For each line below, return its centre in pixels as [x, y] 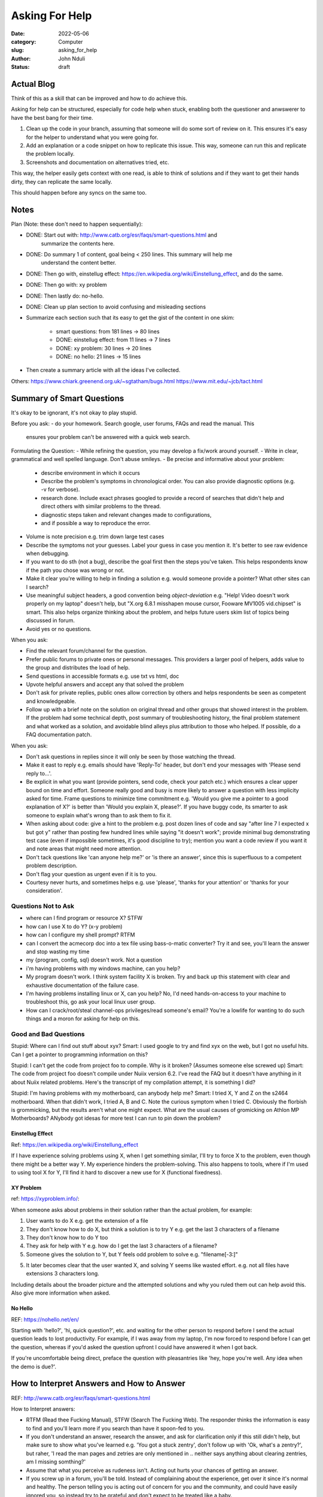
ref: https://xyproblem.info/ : [45, 1199]
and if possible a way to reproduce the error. [96, 523]
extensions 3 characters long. [63, 1274]
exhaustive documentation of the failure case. [83, 985]
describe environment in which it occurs [91, 472]
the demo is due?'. [34, 1366]
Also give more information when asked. [61, 1293]
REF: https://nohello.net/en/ [45, 1319]
